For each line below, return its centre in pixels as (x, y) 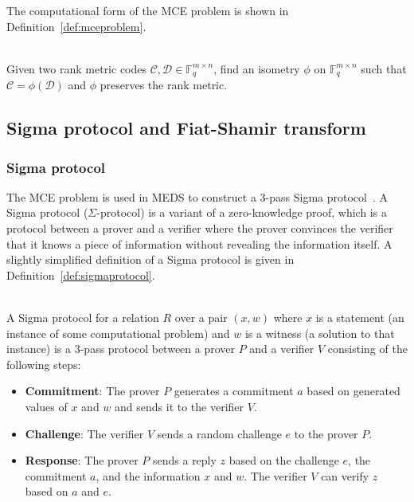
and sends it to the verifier (180, 406)
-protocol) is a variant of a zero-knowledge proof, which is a (242, 212)
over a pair (201, 317)
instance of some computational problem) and (118, 333)
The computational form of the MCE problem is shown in (148, 10)
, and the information (148, 475)
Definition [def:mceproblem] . (76, 26)
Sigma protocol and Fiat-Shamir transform (186, 128)
